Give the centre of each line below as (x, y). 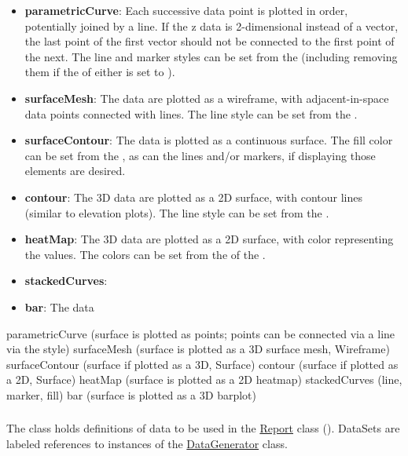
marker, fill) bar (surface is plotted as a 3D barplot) (131, 394)
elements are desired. (75, 171)
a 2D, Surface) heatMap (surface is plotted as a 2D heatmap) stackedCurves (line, (204, 379)
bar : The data (59, 306)
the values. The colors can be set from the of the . (145, 254)
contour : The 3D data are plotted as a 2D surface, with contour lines (193, 197)
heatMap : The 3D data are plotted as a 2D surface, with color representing (209, 239)
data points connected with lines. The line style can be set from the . (191, 113)
